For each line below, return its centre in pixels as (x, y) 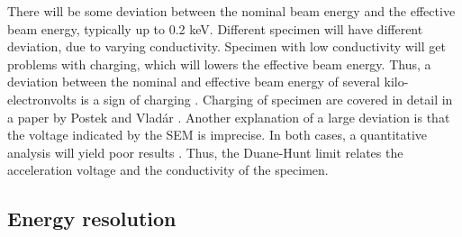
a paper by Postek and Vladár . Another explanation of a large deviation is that (229, 117)
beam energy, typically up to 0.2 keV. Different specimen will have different (215, 28)
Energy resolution (92, 219)
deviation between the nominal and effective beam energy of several (194, 82)
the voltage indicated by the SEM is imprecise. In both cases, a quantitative (217, 135)
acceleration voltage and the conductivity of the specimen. (168, 170)
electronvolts (42, 99)
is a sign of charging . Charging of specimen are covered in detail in (267, 99)
